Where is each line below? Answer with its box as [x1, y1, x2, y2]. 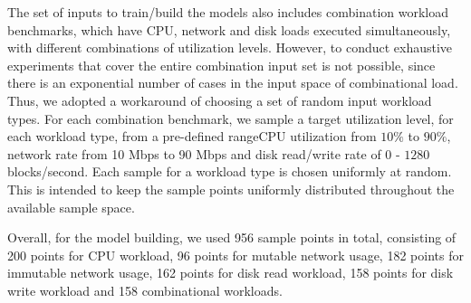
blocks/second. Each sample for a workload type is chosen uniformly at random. [7, 162, 452, 181]
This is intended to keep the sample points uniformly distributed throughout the [7, 179, 455, 198]
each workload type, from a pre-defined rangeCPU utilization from [7, 127, 377, 146]
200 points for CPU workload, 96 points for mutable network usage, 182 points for [7, 245, 464, 264]
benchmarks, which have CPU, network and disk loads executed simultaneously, [7, 20, 451, 39]
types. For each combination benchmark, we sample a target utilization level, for [7, 109, 454, 128]
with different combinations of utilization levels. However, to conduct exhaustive [7, 38, 453, 57]
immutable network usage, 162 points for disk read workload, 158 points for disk [7, 263, 454, 282]
